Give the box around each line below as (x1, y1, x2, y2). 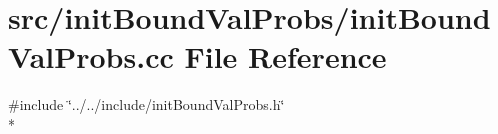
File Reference (184, 36, 387, 77)
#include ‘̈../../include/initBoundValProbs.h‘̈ (8, 94, 285, 115)
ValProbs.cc (8, 36, 174, 77)
